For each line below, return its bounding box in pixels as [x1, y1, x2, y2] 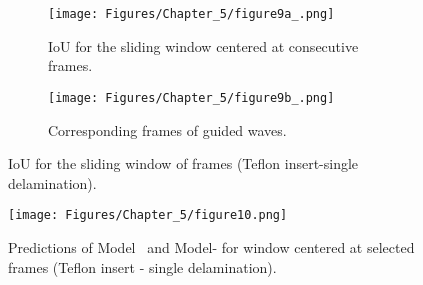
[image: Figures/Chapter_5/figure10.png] [8, 208, 288, 223]
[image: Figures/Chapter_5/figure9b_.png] [48, 90, 335, 105]
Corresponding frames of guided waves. [48, 119, 287, 140]
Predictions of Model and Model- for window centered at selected [8, 236, 415, 257]
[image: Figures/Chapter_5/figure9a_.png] [48, 7, 335, 21]
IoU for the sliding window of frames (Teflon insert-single [8, 153, 359, 174]
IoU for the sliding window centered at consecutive [48, 35, 359, 56]
